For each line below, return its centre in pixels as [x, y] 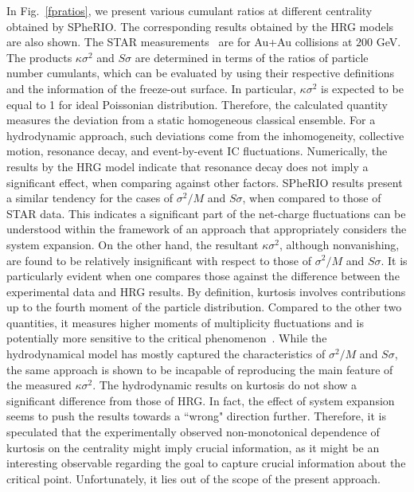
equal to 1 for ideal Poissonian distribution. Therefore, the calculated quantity [197, 104]
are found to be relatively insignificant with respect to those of [159, 260]
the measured [39, 385]
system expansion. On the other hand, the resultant [133, 244]
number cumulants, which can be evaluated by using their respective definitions [200, 73]
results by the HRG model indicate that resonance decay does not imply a [187, 166]
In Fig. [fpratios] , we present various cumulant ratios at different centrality [189, 10]
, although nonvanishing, [340, 244]
